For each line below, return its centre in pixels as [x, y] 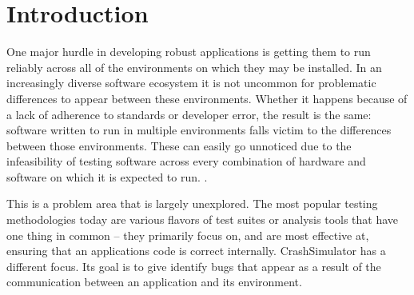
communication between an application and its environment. [154, 282]
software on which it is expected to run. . [107, 176]
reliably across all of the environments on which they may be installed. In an [194, 67]
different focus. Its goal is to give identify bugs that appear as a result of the [194, 266]
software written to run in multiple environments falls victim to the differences [199, 130]
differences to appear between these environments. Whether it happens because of [207, 98]
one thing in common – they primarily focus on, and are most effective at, [188, 235]
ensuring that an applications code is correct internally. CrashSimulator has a [196, 251]
